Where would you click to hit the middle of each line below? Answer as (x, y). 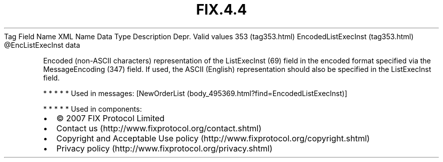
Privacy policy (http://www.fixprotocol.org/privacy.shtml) (164, 148)
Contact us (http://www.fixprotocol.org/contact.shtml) (159, 128)
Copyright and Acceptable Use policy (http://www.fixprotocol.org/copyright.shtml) (213, 138)
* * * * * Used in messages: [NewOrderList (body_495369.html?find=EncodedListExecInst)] (195, 93)
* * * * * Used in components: (93, 109)
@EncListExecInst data (42, 45)
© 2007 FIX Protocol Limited (110, 118)
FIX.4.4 (221, 10)
